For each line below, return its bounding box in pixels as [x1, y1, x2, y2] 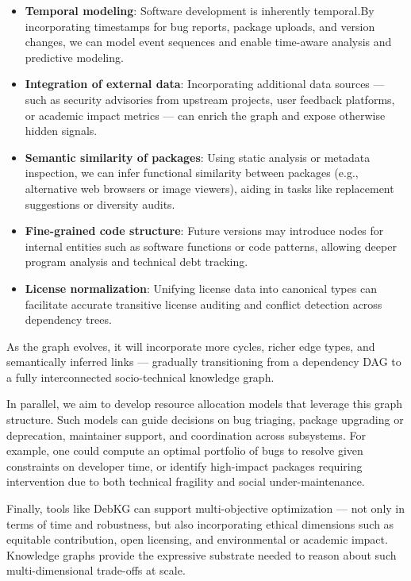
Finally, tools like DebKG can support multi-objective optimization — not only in [6, 500, 405, 517]
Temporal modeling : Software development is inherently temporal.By [25, 2, 375, 18]
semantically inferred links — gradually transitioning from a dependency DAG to [6, 353, 401, 370]
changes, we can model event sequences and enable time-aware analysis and [25, 33, 392, 50]
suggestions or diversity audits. [25, 195, 175, 212]
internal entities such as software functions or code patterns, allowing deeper [25, 237, 397, 254]
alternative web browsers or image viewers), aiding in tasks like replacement [25, 179, 394, 196]
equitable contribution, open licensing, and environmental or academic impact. [6, 531, 388, 548]
